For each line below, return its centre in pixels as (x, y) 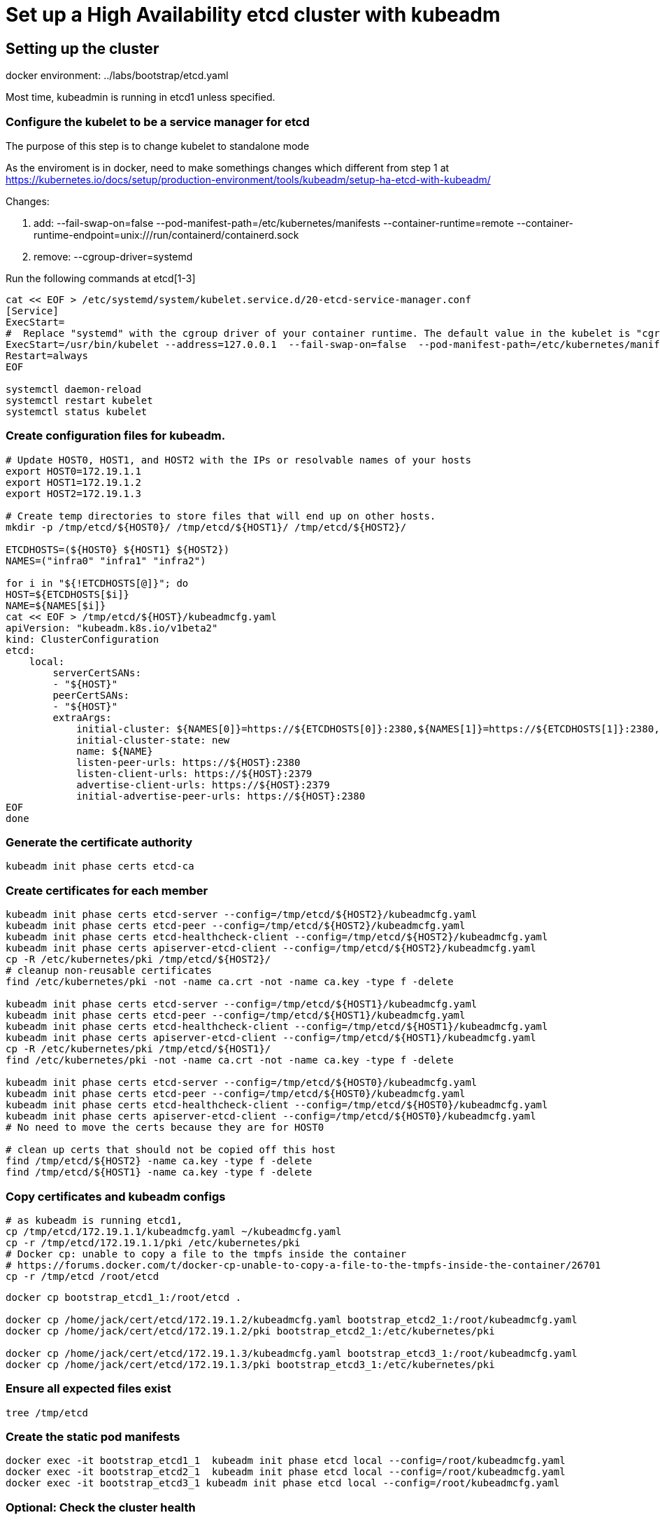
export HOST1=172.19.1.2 (73, 482)
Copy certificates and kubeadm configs (116, 1196)
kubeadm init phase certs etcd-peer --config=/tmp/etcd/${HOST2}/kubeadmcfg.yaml (236, 926)
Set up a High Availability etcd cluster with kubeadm (253, 15)
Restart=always (47, 355)
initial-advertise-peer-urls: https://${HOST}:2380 (221, 796)
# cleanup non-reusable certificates (109, 971)
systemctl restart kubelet (79, 400)
